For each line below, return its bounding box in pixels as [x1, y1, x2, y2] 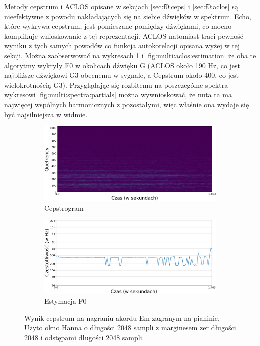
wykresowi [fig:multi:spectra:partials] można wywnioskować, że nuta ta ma [4, 89, 232, 100]
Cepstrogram [44, 202, 84, 213]
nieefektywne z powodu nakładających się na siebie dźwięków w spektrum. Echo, [4, 11, 251, 21]
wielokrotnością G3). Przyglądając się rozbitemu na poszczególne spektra [4, 79, 228, 90]
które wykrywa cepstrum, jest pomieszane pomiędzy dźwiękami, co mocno [4, 21, 232, 31]
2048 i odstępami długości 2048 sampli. [24, 332, 144, 342]
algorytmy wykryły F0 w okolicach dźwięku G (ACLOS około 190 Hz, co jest [4, 60, 241, 70]
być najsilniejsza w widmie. [4, 109, 88, 119]
